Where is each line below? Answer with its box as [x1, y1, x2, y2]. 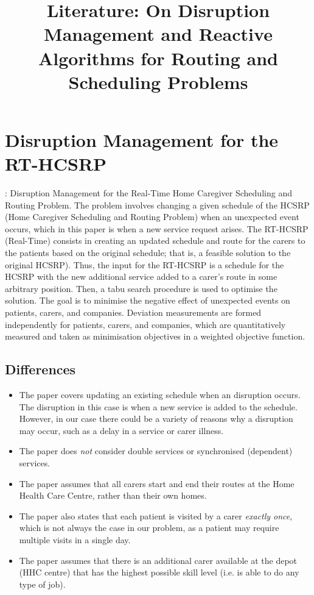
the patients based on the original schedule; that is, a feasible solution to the [5, 246, 291, 259]
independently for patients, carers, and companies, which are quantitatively [5, 318, 286, 330]
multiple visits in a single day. [19, 533, 131, 546]
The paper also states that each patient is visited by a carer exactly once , [19, 509, 293, 522]
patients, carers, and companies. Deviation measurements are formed [5, 306, 262, 318]
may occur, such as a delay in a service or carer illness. [19, 424, 224, 436]
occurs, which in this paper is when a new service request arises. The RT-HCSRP [5, 222, 309, 235]
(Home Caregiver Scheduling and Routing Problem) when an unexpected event [5, 210, 299, 223]
